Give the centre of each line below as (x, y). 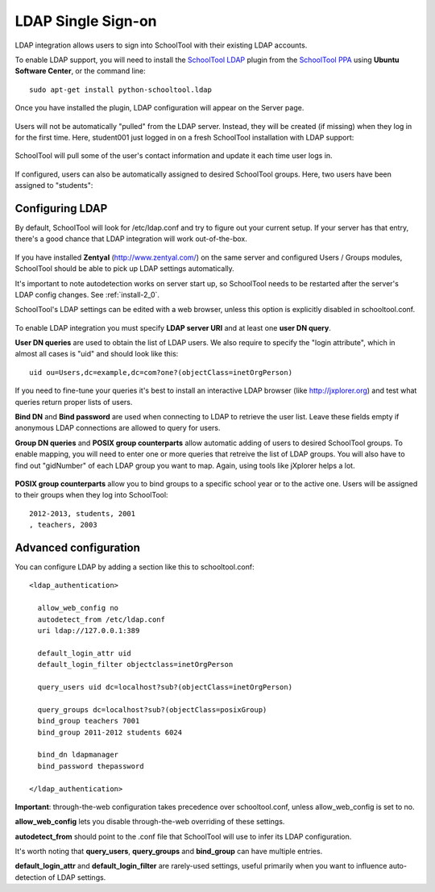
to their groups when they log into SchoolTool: (91, 495)
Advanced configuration (78, 547)
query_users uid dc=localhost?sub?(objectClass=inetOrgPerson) (165, 687)
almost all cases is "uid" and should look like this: (97, 354)
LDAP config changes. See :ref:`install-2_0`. (87, 294)
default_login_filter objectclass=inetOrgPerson (135, 665)
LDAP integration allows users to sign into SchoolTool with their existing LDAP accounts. (161, 45)
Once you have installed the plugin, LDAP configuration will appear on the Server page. (159, 108)
